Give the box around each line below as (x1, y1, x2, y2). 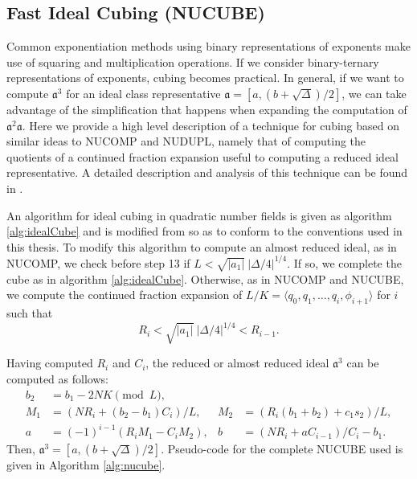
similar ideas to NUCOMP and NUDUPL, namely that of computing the (6, 133, 366, 149)
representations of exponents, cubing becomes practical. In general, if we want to (6, 69, 404, 86)
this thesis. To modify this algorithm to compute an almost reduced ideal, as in (6, 238, 397, 255)
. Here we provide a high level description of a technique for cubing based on (22, 117, 399, 133)
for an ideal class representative (66, 84, 221, 101)
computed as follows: (6, 371, 108, 387)
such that (6, 304, 53, 321)
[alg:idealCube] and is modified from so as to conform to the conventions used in (6, 223, 403, 239)
